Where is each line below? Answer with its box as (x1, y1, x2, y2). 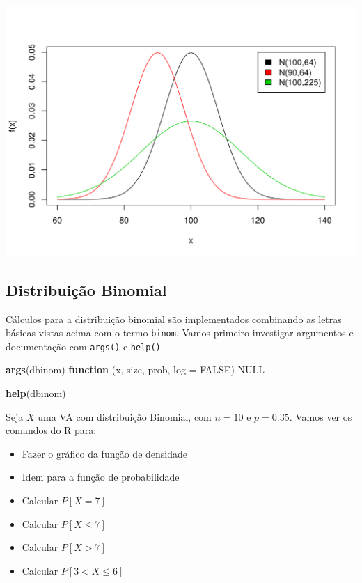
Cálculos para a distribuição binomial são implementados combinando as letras (6, 311, 342, 326)
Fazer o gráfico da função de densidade (22, 446, 187, 460)
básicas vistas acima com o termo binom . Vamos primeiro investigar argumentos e (6, 325, 354, 340)
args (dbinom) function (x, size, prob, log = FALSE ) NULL (6, 362, 265, 377)
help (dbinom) (6, 386, 66, 401)
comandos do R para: (6, 423, 97, 437)
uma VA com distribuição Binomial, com (38, 409, 212, 423)
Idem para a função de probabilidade (22, 469, 180, 484)
